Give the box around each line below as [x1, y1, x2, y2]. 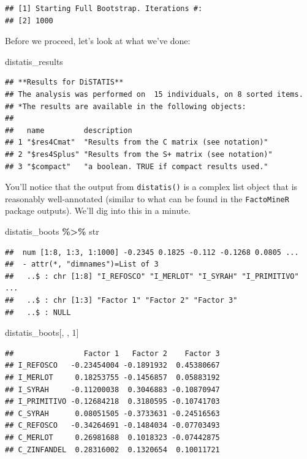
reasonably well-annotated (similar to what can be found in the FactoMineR [5, 192, 289, 205]
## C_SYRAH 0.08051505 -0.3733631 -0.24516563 [5, 409, 220, 418]
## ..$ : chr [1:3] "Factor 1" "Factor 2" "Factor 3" [5, 296, 238, 305]
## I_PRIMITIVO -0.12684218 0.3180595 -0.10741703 [5, 397, 220, 406]
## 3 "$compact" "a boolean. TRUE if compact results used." [5, 162, 268, 171]
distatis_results [5, 55, 63, 67]
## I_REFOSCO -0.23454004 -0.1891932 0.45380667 [5, 361, 220, 370]
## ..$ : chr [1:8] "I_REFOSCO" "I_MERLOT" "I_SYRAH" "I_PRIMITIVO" [5, 271, 299, 281]
